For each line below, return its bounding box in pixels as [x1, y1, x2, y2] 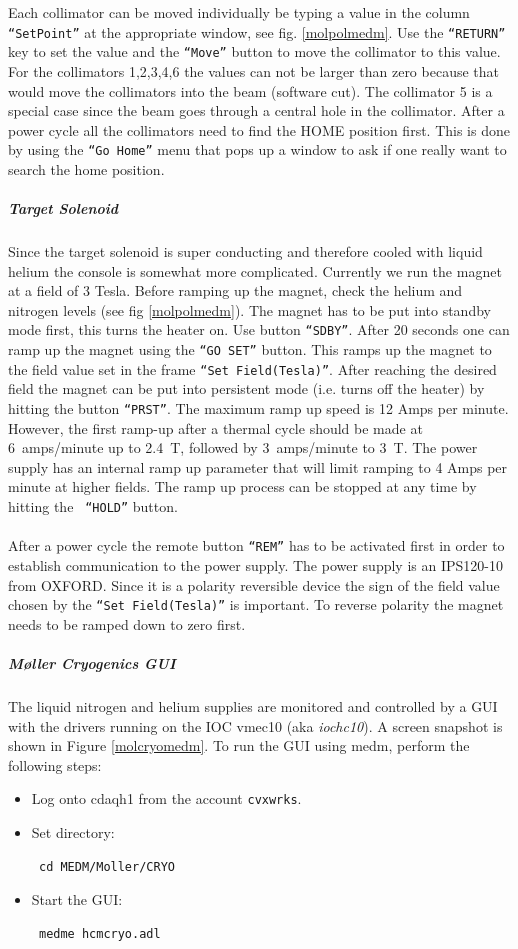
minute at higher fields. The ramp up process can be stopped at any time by [8, 476, 477, 497]
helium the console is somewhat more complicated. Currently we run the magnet [8, 260, 502, 281]
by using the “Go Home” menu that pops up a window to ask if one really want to [8, 139, 507, 160]
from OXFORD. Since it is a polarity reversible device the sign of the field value [8, 574, 500, 595]
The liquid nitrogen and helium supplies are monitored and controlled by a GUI [8, 695, 498, 716]
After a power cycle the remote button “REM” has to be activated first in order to [8, 535, 505, 556]
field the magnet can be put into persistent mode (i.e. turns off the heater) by [8, 378, 485, 399]
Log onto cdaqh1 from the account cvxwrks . [31, 788, 302, 809]
